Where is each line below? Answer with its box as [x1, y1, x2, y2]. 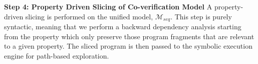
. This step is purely [170, 11, 232, 21]
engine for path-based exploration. [4, 50, 109, 61]
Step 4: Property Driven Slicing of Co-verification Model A [4, 1, 212, 11]
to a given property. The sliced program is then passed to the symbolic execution [4, 41, 252, 51]
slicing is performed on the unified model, [25, 11, 153, 21]
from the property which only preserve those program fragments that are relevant [4, 31, 254, 41]
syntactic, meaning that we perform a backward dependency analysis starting [4, 21, 241, 32]
